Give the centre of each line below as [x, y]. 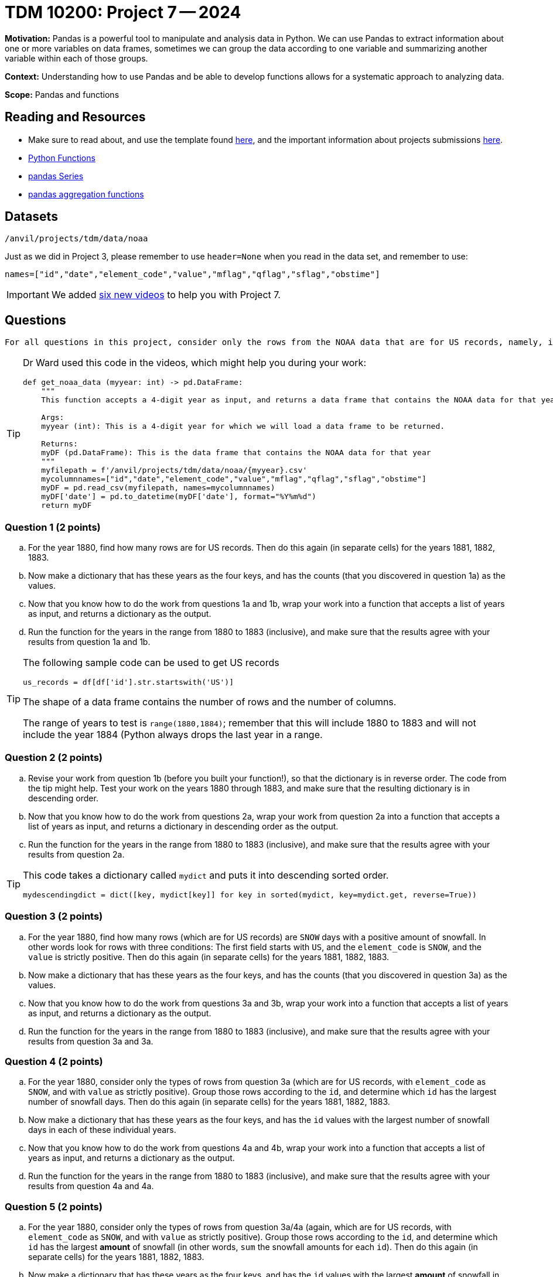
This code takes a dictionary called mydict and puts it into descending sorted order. [206, 875]
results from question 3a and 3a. [91, 1041]
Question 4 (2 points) [54, 1061]
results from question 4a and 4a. [91, 1186]
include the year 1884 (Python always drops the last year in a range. [173, 735]
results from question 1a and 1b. [89, 642]
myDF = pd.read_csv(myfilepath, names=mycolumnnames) [158, 488]
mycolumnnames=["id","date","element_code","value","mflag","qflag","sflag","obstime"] [234, 479]
